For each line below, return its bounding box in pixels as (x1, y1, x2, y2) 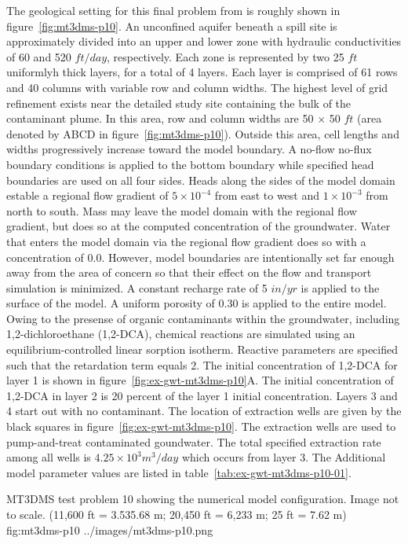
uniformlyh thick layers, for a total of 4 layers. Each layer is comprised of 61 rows (6, 64, 398, 80)
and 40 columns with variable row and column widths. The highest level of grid (6, 79, 388, 95)
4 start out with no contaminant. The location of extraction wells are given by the (6, 402, 402, 419)
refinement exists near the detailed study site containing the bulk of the (6, 94, 352, 111)
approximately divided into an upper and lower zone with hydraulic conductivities (6, 33, 402, 50)
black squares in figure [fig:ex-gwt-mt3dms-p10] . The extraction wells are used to (6, 418, 396, 435)
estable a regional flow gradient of (6, 187, 169, 204)
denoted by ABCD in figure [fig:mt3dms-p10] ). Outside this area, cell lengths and (6, 125, 399, 142)
